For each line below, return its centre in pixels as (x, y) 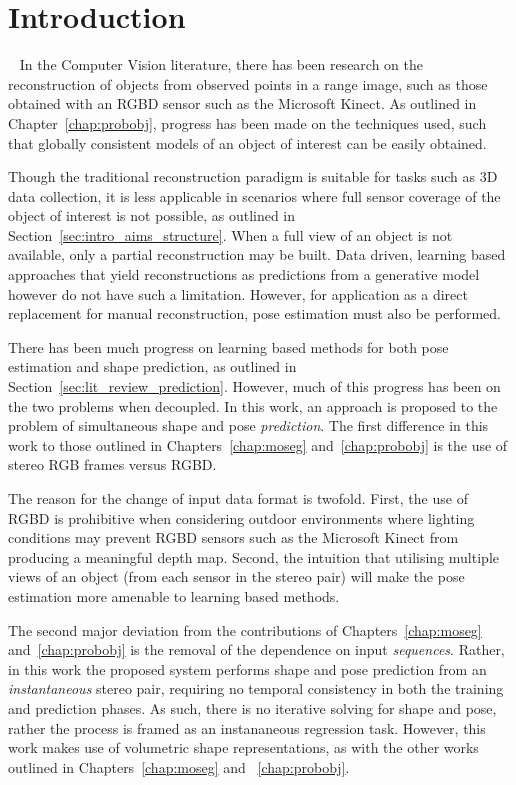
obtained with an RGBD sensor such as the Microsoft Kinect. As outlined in (242, 103)
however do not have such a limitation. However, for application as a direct (238, 293)
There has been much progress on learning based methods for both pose (228, 346)
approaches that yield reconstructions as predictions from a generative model (244, 274)
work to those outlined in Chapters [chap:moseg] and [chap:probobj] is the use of (258, 444)
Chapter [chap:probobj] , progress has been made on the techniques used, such (247, 122)
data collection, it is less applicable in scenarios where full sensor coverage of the (254, 195)
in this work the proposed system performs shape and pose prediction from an (247, 668)
